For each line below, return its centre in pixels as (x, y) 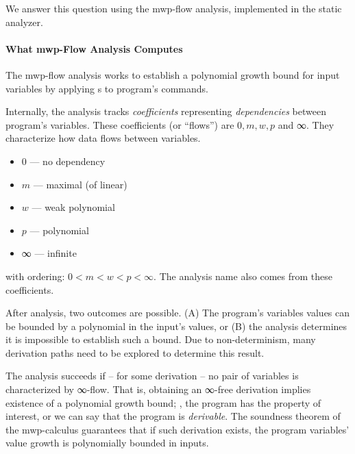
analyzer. (24, 22)
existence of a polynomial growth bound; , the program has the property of (163, 402)
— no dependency (68, 161)
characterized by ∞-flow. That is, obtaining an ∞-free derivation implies (158, 389)
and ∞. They (306, 124)
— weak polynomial (73, 207)
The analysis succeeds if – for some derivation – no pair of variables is (152, 376)
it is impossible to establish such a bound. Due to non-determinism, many (161, 339)
